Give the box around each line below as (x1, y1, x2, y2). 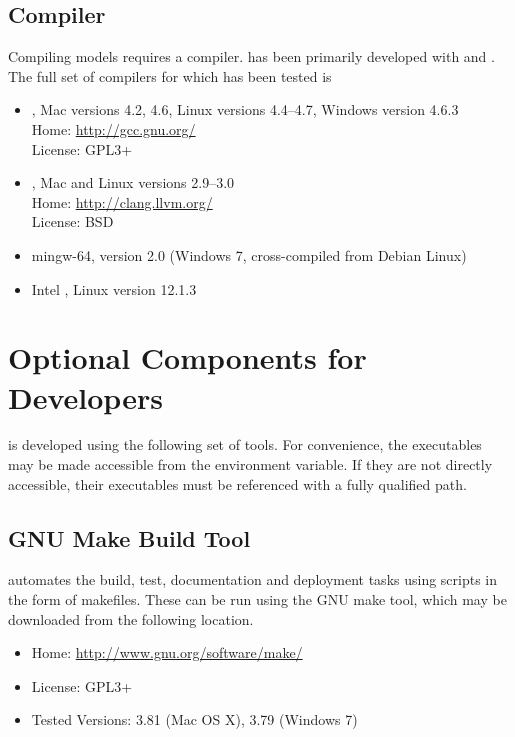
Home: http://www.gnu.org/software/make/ (31, 642, 303, 663)
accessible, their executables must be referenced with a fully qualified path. (8, 473, 467, 494)
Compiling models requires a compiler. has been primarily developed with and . (8, 46, 495, 67)
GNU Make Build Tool (8, 522, 251, 553)
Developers (8, 376, 163, 417)
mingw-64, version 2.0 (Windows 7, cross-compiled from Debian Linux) (31, 244, 467, 265)
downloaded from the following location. (8, 608, 254, 629)
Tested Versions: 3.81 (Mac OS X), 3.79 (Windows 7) (31, 709, 358, 730)
